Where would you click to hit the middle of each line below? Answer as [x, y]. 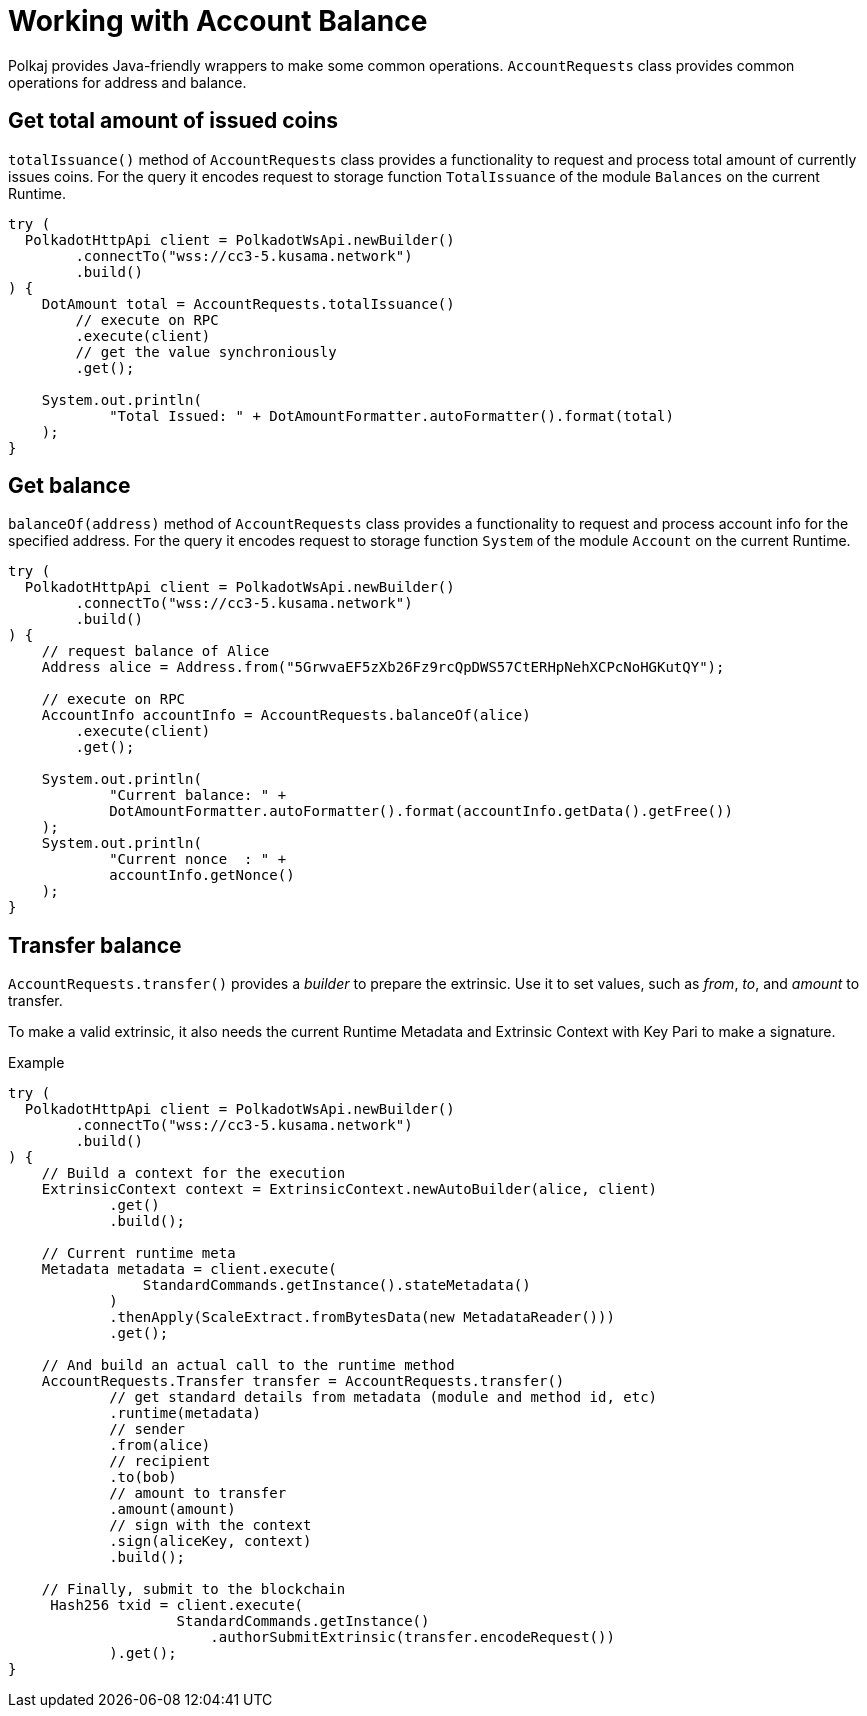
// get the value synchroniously [206, 351]
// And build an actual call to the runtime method [248, 1365]
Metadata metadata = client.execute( [189, 1269]
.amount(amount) [172, 1509]
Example [36, 1063]
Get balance [69, 486]
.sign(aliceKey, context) [210, 1541]
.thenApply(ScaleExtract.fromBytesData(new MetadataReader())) [362, 1317]
